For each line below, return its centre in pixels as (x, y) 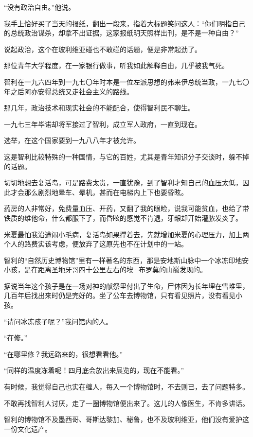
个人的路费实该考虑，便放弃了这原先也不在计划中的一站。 (96, 244)
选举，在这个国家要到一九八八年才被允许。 (72, 140)
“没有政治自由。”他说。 (40, 7)
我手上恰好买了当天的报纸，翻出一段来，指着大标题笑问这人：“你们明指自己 (125, 23)
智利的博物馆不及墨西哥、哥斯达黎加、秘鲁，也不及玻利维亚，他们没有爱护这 (126, 419)
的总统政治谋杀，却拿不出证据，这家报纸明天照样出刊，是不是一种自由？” (121, 33)
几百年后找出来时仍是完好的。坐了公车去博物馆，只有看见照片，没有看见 (120, 295)
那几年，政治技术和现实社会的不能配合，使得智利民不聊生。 (99, 108)
